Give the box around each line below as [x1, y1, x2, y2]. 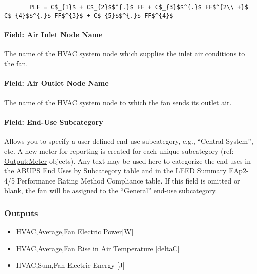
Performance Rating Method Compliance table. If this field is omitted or [17, 175, 240, 186]
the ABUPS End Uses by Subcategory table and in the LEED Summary [4, 165, 227, 176]
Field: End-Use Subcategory [4, 117, 103, 127]
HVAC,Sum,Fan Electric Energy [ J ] [16, 260, 125, 270]
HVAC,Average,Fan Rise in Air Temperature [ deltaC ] [16, 243, 180, 253]
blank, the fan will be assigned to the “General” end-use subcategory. [4, 185, 217, 196]
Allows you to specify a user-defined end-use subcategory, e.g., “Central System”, [4, 136, 253, 146]
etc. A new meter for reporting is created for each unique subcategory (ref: [4, 146, 234, 156]
